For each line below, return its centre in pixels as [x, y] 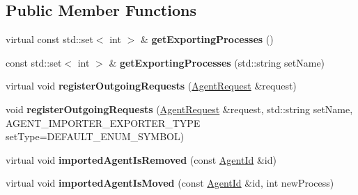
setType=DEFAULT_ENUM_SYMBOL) [95, 136]
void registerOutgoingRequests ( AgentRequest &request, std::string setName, [179, 109]
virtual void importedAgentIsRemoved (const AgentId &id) [141, 159]
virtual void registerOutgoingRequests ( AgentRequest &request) [151, 86]
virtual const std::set [49, 39]
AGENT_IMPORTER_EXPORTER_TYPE [103, 122]
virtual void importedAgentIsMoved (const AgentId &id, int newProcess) [170, 183]
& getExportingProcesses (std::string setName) [217, 62]
